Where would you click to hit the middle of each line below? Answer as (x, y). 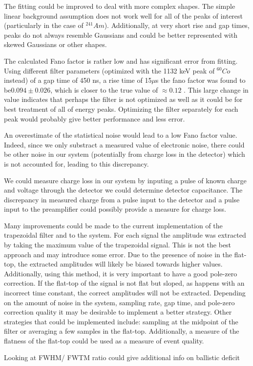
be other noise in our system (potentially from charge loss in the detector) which (125, 154)
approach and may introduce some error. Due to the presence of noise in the (118, 254)
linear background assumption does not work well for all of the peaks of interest (124, 15)
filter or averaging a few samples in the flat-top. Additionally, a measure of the (122, 331)
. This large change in (216, 89)
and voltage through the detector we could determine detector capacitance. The (123, 190)
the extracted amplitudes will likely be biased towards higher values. (120, 264)
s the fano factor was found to (200, 80)
